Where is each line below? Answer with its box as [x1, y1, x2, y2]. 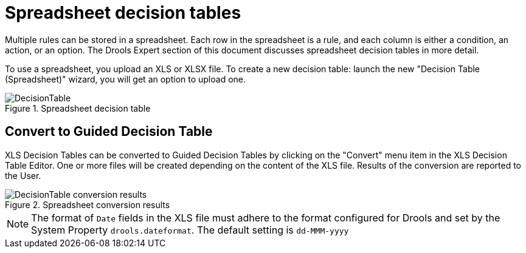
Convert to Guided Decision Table [5, 124, 213, 140]
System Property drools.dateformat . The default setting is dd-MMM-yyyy [31, 223, 349, 236]
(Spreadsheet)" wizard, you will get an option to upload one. [5, 73, 246, 84]
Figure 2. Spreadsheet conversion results [5, 199, 170, 210]
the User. [5, 170, 41, 181]
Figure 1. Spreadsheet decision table [5, 103, 151, 113]
